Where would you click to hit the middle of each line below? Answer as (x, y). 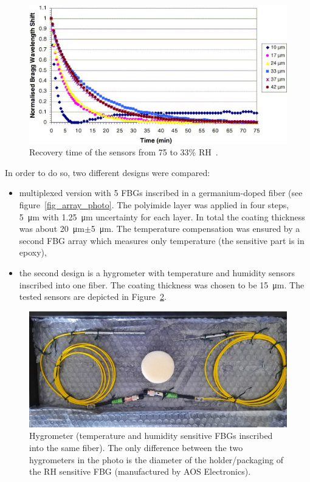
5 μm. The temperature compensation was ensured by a (195, 229)
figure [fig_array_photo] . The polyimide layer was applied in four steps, (154, 205)
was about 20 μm (52, 229)
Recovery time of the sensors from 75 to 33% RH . (124, 152)
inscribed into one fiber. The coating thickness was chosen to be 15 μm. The (162, 284)
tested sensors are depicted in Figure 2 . (93, 297)
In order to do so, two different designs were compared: (108, 172)
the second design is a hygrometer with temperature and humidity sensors (157, 273)
